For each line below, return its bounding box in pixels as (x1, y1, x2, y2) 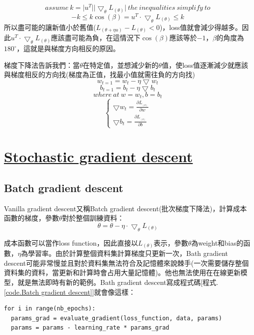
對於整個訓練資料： (62, 213, 124, 223)
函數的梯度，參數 (4, 213, 59, 223)
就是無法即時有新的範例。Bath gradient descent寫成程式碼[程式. (17, 277, 219, 287)
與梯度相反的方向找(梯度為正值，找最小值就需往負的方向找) (4, 69, 195, 80)
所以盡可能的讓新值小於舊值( (4, 22, 96, 32)
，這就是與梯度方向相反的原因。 (16, 43, 120, 54)
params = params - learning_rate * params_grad (11, 324, 169, 332)
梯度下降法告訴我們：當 (4, 59, 80, 70)
